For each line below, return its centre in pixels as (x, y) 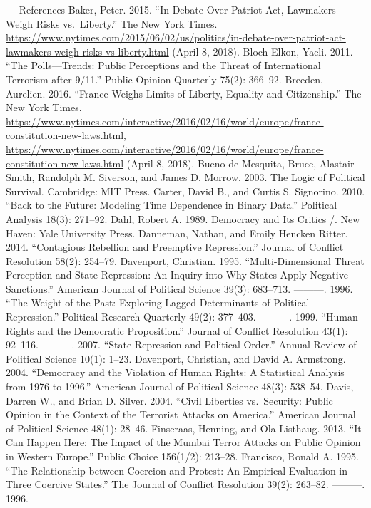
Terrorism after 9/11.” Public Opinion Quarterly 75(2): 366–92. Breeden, (164, 79)
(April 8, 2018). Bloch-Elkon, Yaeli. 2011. (263, 51)
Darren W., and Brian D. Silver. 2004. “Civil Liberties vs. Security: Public (169, 400)
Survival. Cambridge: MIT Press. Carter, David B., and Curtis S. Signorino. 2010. (185, 191)
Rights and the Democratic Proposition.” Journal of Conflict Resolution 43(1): (177, 330)
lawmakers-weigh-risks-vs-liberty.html (87, 51)
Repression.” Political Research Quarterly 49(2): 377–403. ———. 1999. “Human (182, 317)
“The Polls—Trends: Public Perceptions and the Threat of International (163, 65)
